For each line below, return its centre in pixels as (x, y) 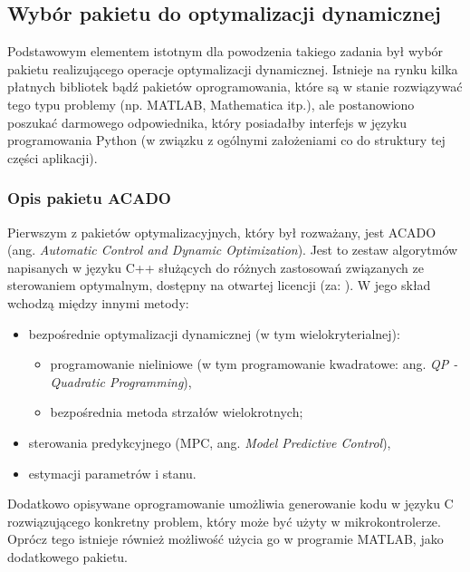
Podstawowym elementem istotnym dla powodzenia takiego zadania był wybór (225, 51)
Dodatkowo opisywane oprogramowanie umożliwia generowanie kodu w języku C (230, 504)
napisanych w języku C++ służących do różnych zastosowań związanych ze (216, 267)
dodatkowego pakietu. (68, 556)
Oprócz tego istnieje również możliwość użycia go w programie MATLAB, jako (225, 539)
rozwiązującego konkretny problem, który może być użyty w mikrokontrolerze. (224, 521)
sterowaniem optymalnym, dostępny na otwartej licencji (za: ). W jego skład (219, 285)
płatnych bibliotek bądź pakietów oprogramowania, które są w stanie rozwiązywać (235, 87)
